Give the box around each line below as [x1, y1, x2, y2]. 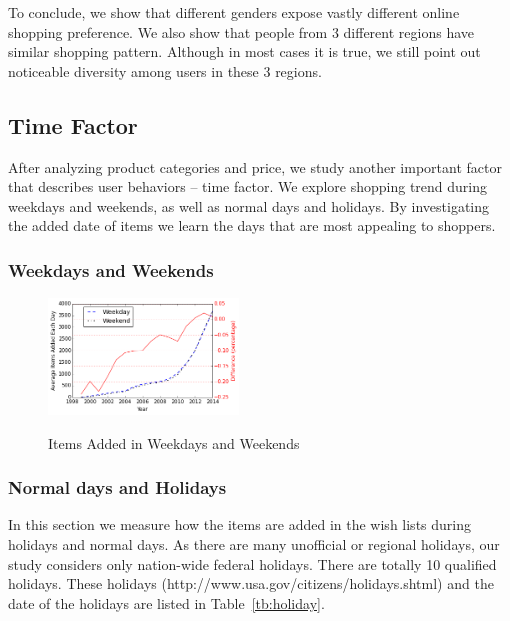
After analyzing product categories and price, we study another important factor [8, 156, 502, 177]
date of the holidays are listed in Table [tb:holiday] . [8, 592, 325, 613]
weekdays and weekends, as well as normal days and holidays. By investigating [8, 195, 490, 216]
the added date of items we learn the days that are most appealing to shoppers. [8, 215, 496, 236]
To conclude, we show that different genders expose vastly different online [8, 2, 460, 22]
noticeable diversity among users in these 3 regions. [8, 60, 322, 81]
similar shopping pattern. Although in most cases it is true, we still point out [8, 41, 481, 62]
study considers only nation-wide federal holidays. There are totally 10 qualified [8, 553, 497, 574]
